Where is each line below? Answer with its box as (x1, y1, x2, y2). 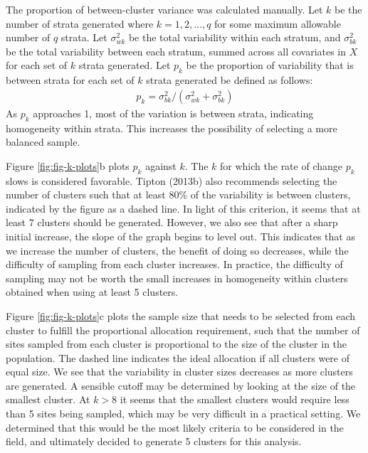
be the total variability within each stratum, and (128, 30, 341, 45)
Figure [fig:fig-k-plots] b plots (6, 158, 130, 173)
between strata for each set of (6, 73, 135, 87)
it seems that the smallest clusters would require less (120, 392, 349, 407)
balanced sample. (6, 134, 80, 149)
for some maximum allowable (214, 16, 341, 31)
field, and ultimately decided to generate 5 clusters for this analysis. (6, 434, 302, 449)
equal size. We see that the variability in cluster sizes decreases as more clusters (6, 364, 353, 379)
